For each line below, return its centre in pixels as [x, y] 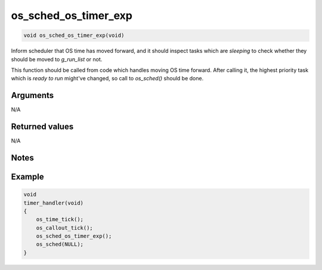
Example [27, 176]
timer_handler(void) [53, 203]
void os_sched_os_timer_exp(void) [74, 35]
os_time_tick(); [60, 219]
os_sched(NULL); [60, 244]
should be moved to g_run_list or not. [57, 59]
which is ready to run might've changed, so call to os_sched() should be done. [107, 79]
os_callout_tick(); [65, 228]
